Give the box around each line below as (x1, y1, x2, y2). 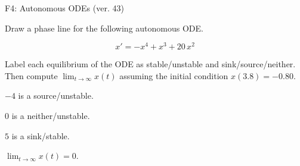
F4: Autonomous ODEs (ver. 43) (5, 2, 124, 14)
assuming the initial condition (119, 69, 228, 82)
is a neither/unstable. (11, 109, 90, 122)
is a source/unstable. (18, 89, 94, 102)
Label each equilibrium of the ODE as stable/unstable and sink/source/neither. (5, 58, 296, 70)
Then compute (5, 69, 58, 82)
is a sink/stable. (11, 129, 70, 142)
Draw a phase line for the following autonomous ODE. (5, 21, 203, 34)
